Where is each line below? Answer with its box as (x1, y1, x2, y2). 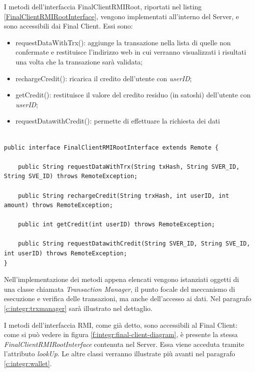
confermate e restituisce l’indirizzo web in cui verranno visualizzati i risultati (15, 47, 246, 57)
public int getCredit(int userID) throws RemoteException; (18, 221, 215, 228)
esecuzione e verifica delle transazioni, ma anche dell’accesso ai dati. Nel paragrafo (4, 293, 252, 304)
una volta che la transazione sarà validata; (15, 56, 143, 66)
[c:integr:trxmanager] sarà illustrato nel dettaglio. (4, 303, 153, 313)
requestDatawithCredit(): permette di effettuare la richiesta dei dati (15, 116, 220, 126)
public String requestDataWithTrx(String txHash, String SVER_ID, (18, 163, 240, 170)
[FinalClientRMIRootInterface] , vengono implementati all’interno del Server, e (4, 11, 239, 21)
